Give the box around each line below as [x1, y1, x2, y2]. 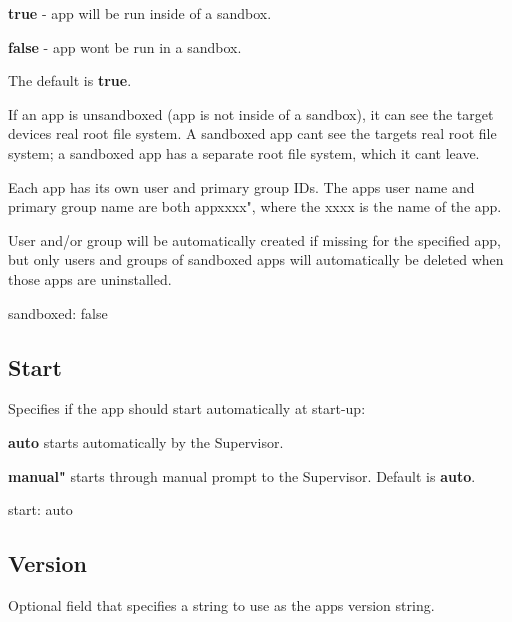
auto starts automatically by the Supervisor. [8, 431, 284, 452]
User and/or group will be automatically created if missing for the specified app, [8, 229, 501, 250]
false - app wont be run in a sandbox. [8, 36, 242, 57]
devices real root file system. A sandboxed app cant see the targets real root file [8, 123, 497, 144]
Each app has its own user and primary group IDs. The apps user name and [8, 176, 475, 197]
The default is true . [8, 70, 132, 91]
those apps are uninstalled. [8, 268, 172, 289]
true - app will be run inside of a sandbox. [8, 3, 272, 23]
